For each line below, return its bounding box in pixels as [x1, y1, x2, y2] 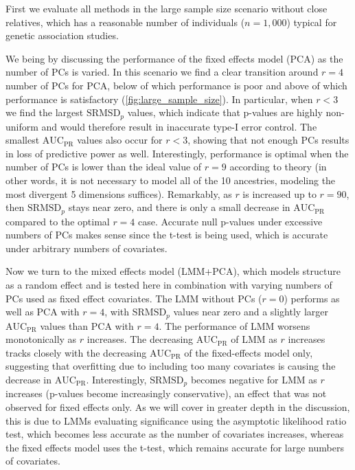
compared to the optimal [5, 214, 110, 228]
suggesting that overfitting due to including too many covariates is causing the [5, 359, 336, 373]
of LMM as [231, 332, 277, 346]
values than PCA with [40, 318, 134, 333]
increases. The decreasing [87, 332, 194, 346]
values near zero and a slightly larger [173, 304, 328, 319]
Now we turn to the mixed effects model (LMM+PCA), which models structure [5, 264, 341, 278]
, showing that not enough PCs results [187, 133, 350, 147]
